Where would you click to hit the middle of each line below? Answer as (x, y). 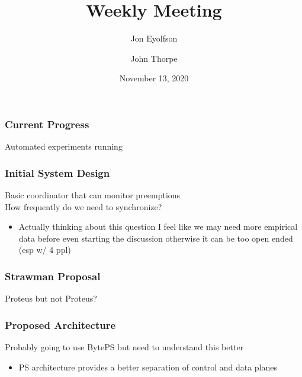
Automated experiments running (64, 146)
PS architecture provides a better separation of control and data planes (148, 367)
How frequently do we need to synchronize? (83, 206)
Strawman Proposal (53, 276)
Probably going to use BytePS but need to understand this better (124, 347)
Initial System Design (57, 172)
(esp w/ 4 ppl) (45, 250)
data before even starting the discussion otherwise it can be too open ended (156, 238)
